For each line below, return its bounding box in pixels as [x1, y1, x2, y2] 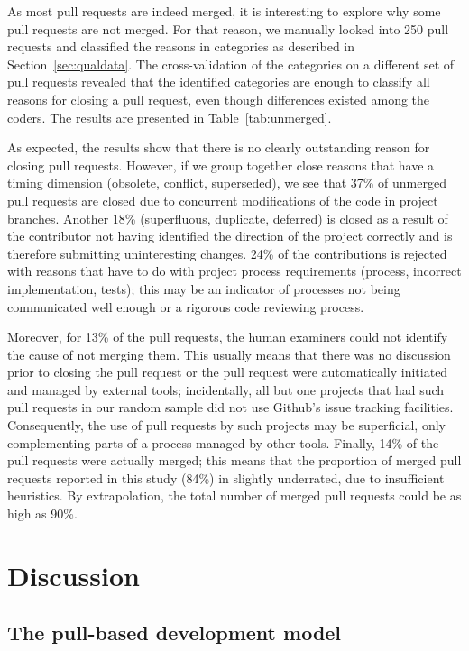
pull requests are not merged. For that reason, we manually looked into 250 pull [7, 19, 449, 38]
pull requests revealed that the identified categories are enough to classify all [7, 72, 430, 91]
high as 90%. [7, 504, 78, 523]
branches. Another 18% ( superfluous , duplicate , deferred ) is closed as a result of [7, 208, 448, 227]
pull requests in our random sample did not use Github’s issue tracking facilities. [7, 398, 454, 417]
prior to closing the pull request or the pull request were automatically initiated [7, 362, 448, 381]
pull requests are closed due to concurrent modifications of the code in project [7, 190, 438, 209]
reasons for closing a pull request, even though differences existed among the [7, 89, 430, 108]
